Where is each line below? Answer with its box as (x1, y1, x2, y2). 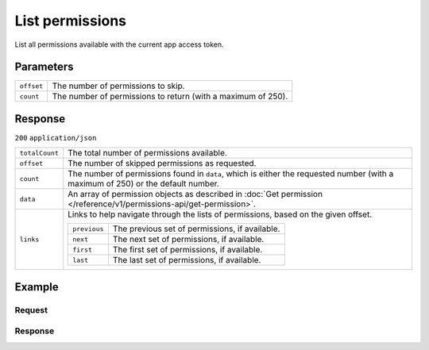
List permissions (14, 12, 127, 29)
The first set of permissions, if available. (112, 244, 263, 256)
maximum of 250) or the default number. (68, 179, 220, 190)
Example (14, 280, 59, 294)
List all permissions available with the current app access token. (14, 40, 224, 49)
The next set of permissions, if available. (112, 234, 265, 245)
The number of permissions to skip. (52, 80, 186, 91)
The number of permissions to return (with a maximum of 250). (52, 91, 288, 102)
